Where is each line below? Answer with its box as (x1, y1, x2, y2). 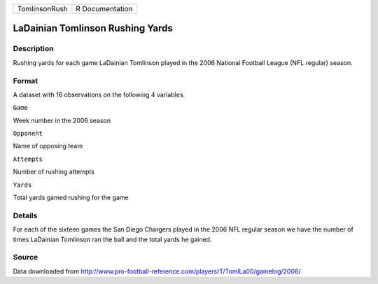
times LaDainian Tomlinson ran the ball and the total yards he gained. (13, 235, 212, 243)
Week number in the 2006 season (13, 116, 111, 125)
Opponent (13, 129, 43, 138)
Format (13, 76, 38, 85)
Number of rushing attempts (13, 168, 94, 176)
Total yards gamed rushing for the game (13, 193, 129, 202)
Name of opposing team (13, 142, 83, 150)
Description (13, 44, 54, 54)
